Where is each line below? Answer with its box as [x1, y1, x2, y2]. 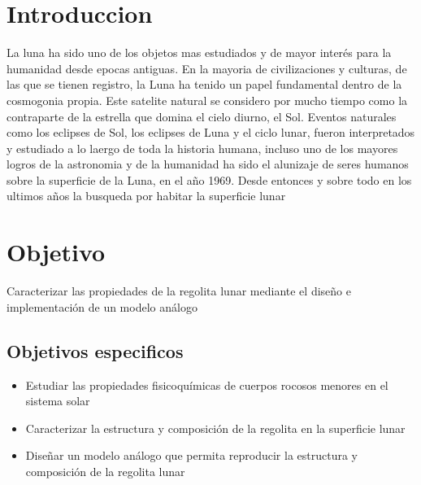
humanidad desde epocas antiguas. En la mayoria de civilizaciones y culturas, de [7, 59, 407, 76]
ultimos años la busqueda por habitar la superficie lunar [7, 187, 286, 204]
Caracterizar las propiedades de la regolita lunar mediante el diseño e [7, 282, 351, 299]
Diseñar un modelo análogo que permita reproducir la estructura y [25, 447, 358, 464]
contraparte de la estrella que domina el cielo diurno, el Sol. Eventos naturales [7, 107, 397, 125]
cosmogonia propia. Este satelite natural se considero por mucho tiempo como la [7, 91, 408, 108]
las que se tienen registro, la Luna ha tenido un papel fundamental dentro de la [7, 76, 402, 93]
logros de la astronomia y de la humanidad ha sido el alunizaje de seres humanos [7, 155, 409, 173]
